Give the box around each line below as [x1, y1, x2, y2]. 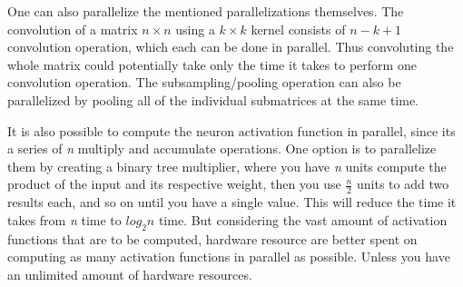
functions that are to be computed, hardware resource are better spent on [7, 229, 418, 248]
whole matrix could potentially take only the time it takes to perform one [7, 54, 417, 74]
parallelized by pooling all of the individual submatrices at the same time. [7, 90, 419, 109]
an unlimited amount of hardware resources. [7, 264, 252, 283]
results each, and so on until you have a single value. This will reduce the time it [7, 193, 457, 212]
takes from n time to [7, 210, 122, 229]
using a [175, 19, 215, 38]
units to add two [357, 174, 449, 193]
